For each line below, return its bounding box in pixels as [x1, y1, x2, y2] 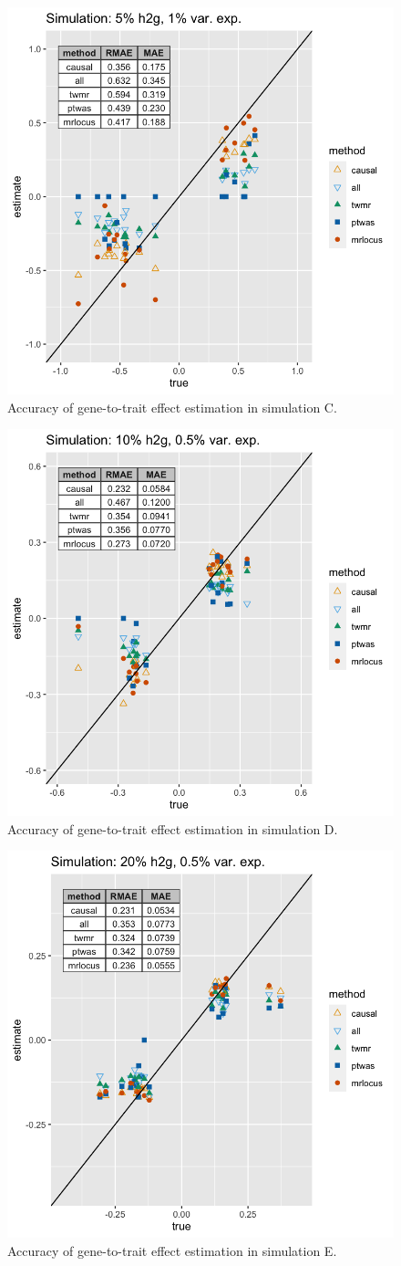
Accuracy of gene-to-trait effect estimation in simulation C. [7, 397, 337, 416]
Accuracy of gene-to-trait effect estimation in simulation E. [7, 1240, 337, 1260]
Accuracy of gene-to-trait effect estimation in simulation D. [7, 819, 338, 838]
